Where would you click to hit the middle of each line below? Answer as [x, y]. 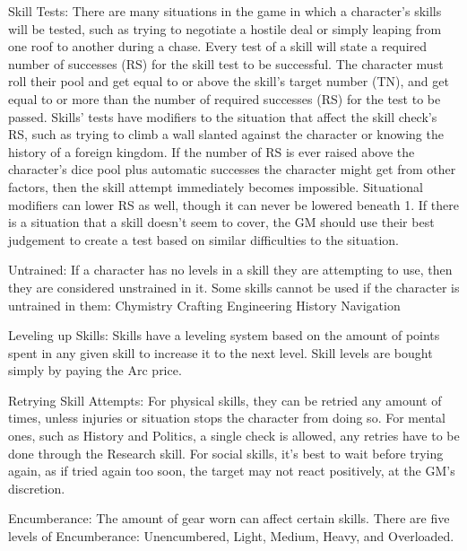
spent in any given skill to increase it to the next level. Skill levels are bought [221, 352]
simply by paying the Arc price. [95, 370]
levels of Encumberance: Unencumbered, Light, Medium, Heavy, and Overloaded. [231, 536]
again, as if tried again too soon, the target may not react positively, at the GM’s [232, 471]
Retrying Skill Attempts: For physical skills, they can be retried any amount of [225, 400]
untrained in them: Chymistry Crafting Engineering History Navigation [204, 305]
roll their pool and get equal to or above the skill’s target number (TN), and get [229, 81]
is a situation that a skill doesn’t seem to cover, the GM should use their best [221, 222]
